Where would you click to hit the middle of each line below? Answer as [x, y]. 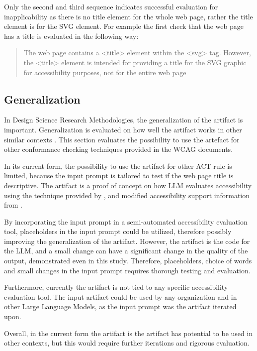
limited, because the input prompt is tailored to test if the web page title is [119, 175]
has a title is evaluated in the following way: [71, 36]
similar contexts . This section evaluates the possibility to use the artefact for [122, 139]
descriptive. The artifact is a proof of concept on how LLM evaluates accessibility [128, 185]
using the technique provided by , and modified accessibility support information [127, 195]
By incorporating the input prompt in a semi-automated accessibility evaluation [126, 221]
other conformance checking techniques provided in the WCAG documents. [119, 149]
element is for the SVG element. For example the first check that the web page [124, 26]
